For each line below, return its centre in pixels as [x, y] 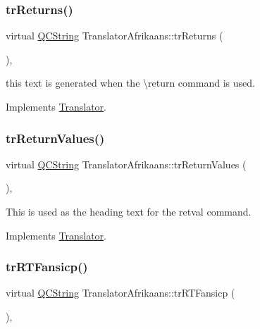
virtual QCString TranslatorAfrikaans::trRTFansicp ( [120, 293]
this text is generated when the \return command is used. [130, 83]
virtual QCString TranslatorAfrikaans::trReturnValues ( [126, 164]
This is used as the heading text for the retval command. [129, 211]
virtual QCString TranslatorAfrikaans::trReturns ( [114, 36]
